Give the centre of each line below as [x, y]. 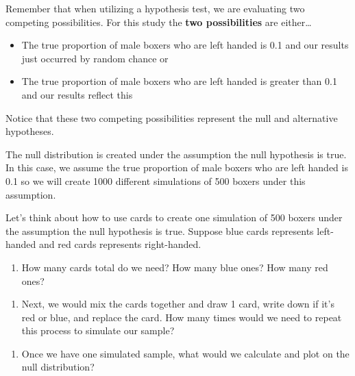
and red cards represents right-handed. [120, 244]
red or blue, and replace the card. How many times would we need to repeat [182, 317]
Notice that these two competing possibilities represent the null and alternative [172, 117]
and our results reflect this [77, 94]
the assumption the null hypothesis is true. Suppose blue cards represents [160, 230]
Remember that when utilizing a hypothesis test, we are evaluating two [155, 8]
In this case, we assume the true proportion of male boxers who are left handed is [177, 167]
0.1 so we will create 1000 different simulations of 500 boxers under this [156, 180]
